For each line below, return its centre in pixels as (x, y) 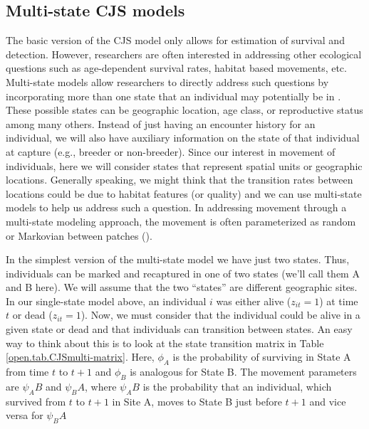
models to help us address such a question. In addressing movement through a (176, 207)
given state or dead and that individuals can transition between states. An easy (179, 329)
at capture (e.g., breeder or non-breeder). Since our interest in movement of (171, 151)
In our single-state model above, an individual (106, 301)
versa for (25, 415)
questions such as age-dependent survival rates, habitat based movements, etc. (176, 68)
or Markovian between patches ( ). (79, 235)
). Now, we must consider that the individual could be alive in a (220, 315)
